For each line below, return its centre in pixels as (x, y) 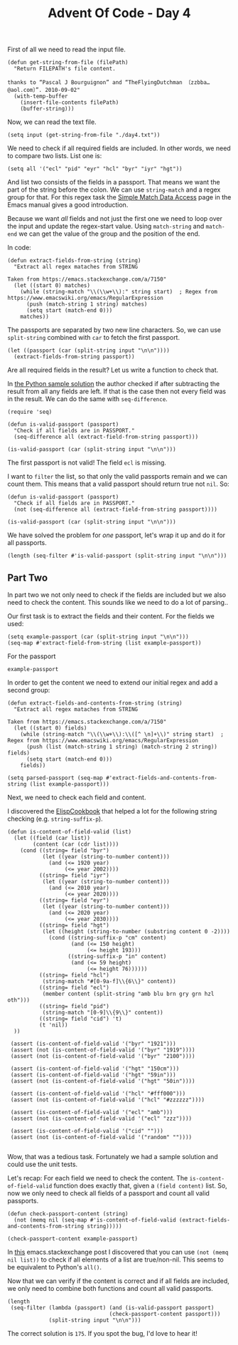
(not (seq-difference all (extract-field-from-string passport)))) (116, 510)
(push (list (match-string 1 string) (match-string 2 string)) (122, 747)
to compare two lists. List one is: (55, 156)
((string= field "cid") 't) (80, 1019)
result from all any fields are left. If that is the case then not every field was (117, 391)
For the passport (32, 656)
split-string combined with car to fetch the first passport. (93, 338)
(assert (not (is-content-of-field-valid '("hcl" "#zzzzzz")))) (107, 1100)
